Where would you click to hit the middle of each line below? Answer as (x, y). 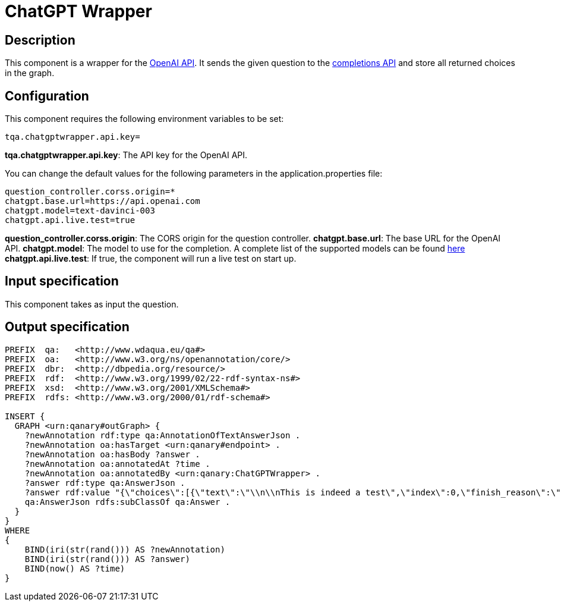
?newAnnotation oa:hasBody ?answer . (112, 454)
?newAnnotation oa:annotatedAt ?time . (117, 464)
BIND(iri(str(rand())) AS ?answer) (107, 559)
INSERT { (25, 416)
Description (40, 40)
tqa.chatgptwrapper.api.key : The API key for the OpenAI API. (126, 155)
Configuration (47, 96)
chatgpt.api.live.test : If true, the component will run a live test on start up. (151, 259)
